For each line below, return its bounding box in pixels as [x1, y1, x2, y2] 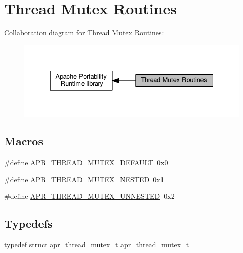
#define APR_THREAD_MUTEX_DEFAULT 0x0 [4, 157, 168, 168]
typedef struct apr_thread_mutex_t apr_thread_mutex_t [4, 239, 189, 250]
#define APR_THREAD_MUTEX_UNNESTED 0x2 [4, 191, 175, 201]
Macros [4, 133, 43, 149]
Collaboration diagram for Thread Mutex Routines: [4, 27, 164, 38]
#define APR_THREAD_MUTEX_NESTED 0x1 [4, 174, 164, 184]
